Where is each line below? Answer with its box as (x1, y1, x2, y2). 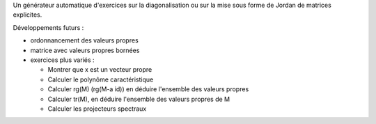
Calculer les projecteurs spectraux (47, 104, 147, 113)
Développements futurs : (13, 23, 84, 31)
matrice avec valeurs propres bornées (30, 46, 140, 54)
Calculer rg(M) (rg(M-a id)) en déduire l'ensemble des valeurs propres (47, 85, 249, 93)
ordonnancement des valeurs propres (30, 36, 139, 45)
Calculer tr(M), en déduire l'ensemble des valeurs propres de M (47, 95, 230, 103)
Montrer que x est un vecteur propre (47, 65, 152, 74)
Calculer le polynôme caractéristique (47, 75, 154, 84)
